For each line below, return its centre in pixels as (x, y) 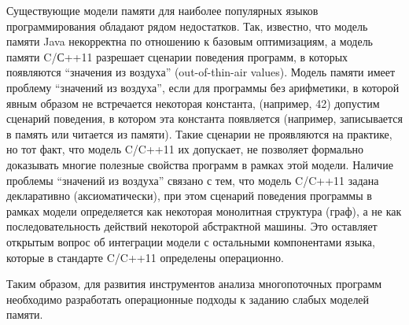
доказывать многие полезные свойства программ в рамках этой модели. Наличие (200, 164)
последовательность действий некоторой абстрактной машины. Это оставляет (192, 226)
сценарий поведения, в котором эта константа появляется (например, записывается (205, 118)
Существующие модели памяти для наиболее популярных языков (162, 10)
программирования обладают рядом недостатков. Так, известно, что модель (187, 26)
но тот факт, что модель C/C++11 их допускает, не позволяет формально (185, 149)
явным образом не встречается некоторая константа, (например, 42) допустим (193, 103)
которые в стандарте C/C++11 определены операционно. (145, 257)
